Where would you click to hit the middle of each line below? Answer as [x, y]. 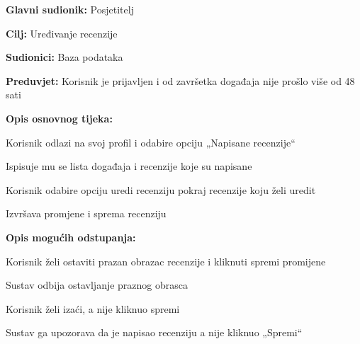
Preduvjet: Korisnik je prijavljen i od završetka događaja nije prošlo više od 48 [180, 80]
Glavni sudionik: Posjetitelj [70, 9]
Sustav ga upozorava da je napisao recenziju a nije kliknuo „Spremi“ [154, 332]
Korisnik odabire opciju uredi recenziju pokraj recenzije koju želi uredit [161, 189]
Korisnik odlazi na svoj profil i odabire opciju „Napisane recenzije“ [151, 142]
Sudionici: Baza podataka [64, 57]
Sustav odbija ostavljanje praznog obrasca [97, 285]
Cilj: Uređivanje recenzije [62, 33]
